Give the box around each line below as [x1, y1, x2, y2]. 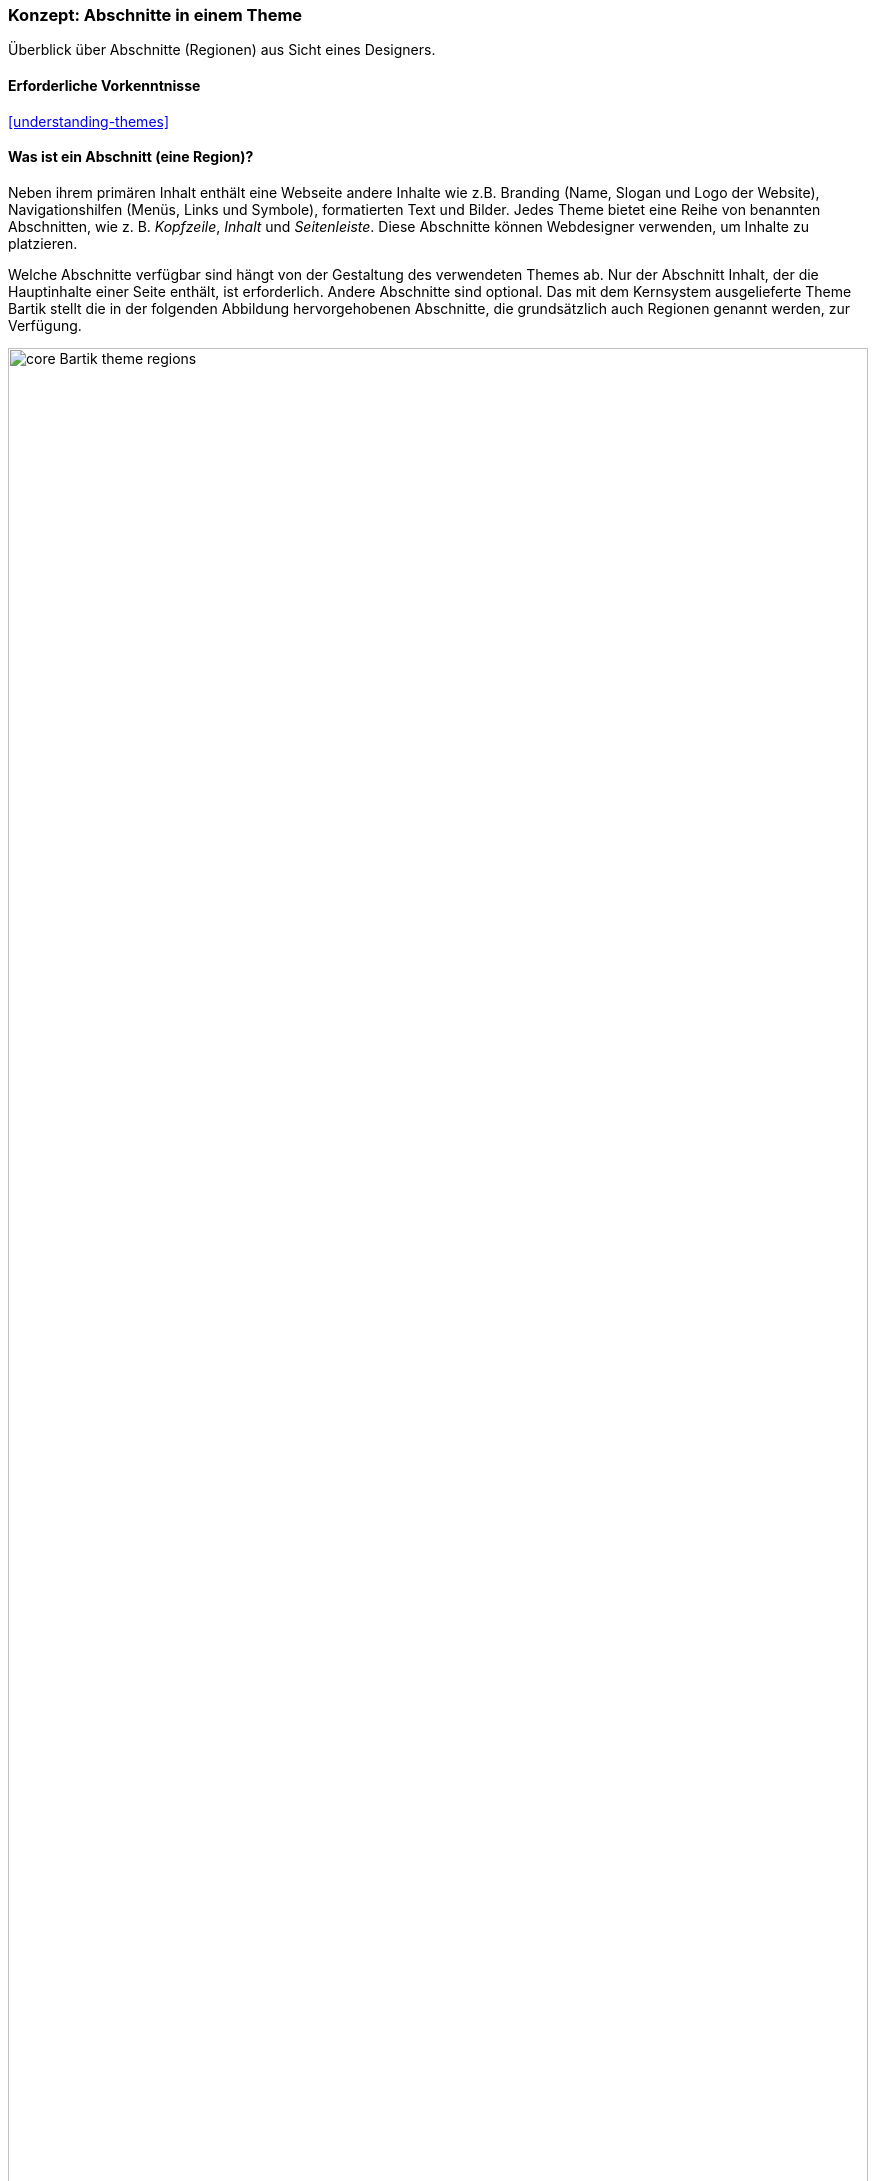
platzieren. [8, 234, 78, 252]
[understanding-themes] [8, 112, 170, 130]
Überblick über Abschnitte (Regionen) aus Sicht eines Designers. [8, 41, 436, 59]
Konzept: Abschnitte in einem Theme [8, 5, 303, 25]
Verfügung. [8, 316, 82, 334]
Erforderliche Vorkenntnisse [8, 76, 201, 94]
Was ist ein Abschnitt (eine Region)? [8, 148, 254, 166]
